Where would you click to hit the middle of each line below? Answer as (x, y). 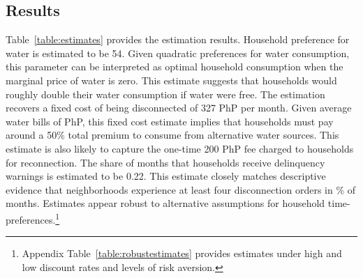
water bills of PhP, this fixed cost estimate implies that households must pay (170, 121)
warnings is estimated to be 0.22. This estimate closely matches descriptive (166, 176)
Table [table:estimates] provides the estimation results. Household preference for (178, 39)
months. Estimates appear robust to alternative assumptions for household (165, 203)
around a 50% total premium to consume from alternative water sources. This (172, 135)
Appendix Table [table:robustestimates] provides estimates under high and (182, 253)
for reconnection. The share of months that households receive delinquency (165, 162)
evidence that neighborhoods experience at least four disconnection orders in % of (181, 189)
